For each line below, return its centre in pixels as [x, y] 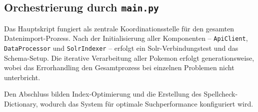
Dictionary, [21, 104]
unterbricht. [22, 77]
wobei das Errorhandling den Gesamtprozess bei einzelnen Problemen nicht [119, 67]
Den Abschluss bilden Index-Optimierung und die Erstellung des [103, 94]
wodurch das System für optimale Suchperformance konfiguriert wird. [147, 104]
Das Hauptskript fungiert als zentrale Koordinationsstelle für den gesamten [119, 28]
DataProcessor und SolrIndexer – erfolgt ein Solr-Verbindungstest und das [121, 48]
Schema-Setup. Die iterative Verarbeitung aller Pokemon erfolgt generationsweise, [129, 57]
